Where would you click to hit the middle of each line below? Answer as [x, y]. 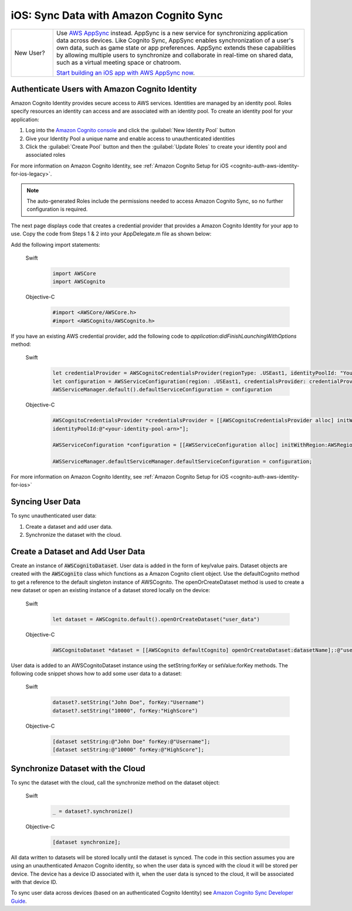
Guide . [19, 901]
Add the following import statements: [56, 244]
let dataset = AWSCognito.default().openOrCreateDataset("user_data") [156, 619]
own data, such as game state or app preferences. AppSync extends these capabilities [176, 48]
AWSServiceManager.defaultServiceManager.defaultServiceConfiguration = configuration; [182, 462]
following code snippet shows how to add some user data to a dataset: [96, 673]
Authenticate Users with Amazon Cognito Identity [104, 89]
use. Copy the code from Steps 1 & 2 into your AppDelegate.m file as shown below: [111, 234]
